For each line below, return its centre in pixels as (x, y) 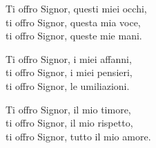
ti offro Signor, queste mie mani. (74, 36)
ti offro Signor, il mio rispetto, (69, 123)
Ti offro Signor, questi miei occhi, (76, 8)
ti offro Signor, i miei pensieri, (69, 72)
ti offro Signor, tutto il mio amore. (78, 136)
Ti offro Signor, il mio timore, (68, 109)
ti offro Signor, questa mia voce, (73, 22)
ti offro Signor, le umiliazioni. (68, 85)
